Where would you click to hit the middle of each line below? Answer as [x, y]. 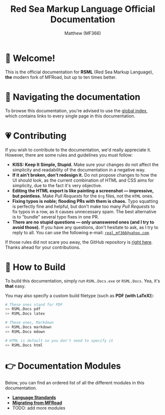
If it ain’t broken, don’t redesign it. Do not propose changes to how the [84, 175]
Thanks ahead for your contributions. [43, 247]
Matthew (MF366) [83, 33]
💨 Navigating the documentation [73, 97]
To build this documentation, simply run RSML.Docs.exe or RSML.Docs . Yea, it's [82, 281]
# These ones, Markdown [30, 323]
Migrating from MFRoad [37, 403]
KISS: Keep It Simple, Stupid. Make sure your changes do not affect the [85, 164]
